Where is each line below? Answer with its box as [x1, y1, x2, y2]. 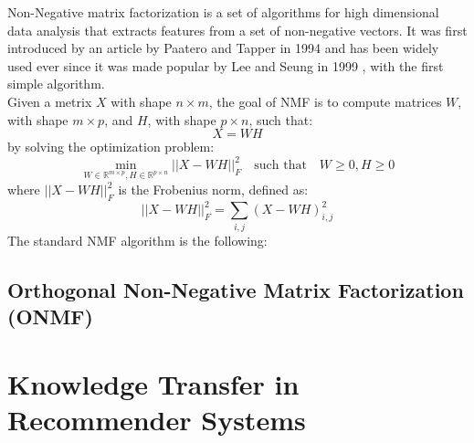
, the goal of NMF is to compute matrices [208, 91, 442, 111]
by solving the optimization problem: [7, 137, 215, 156]
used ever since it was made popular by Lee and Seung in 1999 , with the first [7, 56, 444, 75]
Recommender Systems [7, 400, 306, 438]
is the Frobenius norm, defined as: [118, 180, 309, 199]
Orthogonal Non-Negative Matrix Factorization [7, 275, 464, 303]
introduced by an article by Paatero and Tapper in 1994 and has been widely [7, 38, 439, 58]
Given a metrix [7, 91, 92, 111]
